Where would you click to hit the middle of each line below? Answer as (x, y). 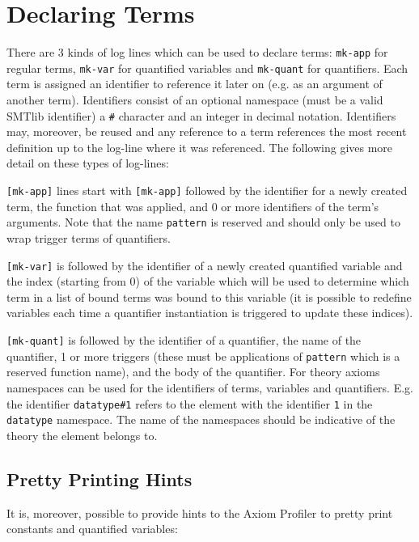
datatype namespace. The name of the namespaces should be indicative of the (201, 419)
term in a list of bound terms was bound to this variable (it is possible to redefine (209, 296)
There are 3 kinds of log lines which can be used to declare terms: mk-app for (197, 52)
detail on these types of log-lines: (88, 163)
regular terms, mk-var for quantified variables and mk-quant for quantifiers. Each (207, 68)
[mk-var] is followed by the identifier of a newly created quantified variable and (205, 265)
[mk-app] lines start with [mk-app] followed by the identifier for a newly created (207, 191)
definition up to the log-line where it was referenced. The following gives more (200, 147)
